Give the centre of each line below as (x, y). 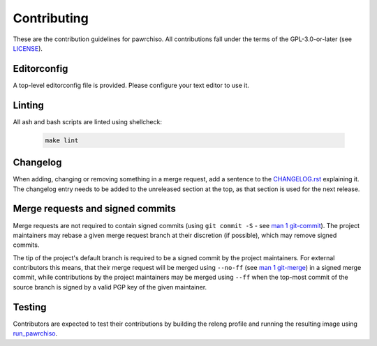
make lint (62, 140)
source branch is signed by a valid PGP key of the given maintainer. (110, 287)
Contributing (51, 18)
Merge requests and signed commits (94, 209)
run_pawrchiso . (35, 333)
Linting (29, 105)
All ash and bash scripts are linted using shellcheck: (87, 121)
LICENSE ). (28, 48)
